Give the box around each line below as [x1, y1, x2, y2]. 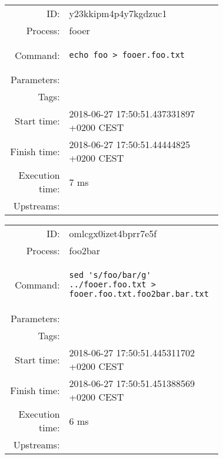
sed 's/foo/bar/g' [69, 270, 151, 280]
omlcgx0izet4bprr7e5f [69, 227, 157, 240]
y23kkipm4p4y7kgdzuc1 [69, 6, 167, 20]
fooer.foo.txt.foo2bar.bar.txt [69, 289, 209, 299]
